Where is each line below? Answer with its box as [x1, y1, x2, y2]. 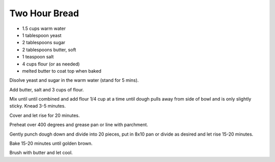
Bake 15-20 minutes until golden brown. [9, 140, 93, 147]
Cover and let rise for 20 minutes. [9, 112, 80, 118]
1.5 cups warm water [22, 25, 66, 31]
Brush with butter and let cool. [9, 150, 73, 156]
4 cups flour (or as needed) [22, 61, 80, 67]
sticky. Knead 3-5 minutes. [9, 103, 66, 109]
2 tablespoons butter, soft [22, 46, 76, 53]
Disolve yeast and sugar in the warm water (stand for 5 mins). [9, 77, 139, 83]
